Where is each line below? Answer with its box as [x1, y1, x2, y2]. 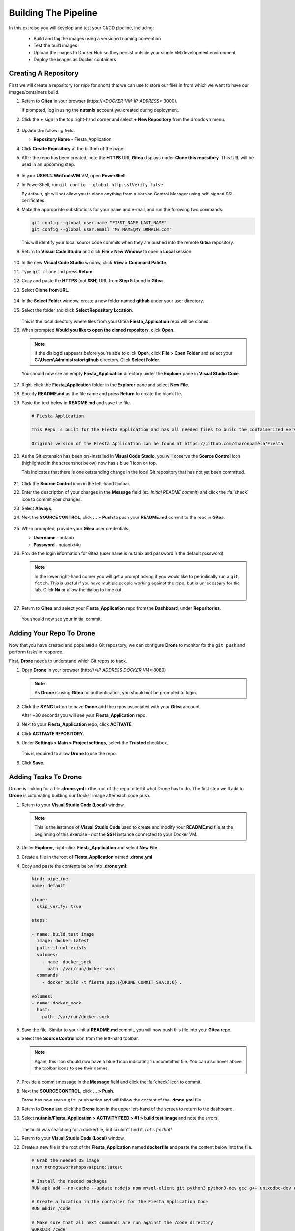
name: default [31, 883, 66, 889]
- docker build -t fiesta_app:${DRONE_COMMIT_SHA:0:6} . [42, 979, 182, 985]
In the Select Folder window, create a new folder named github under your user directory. [21, 298, 204, 304]
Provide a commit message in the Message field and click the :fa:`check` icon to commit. [21, 1079, 202, 1085]
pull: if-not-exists [37, 945, 87, 950]
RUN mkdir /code [31, 1206, 71, 1211]
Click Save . [21, 760, 45, 766]
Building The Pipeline [9, 7, 98, 18]
